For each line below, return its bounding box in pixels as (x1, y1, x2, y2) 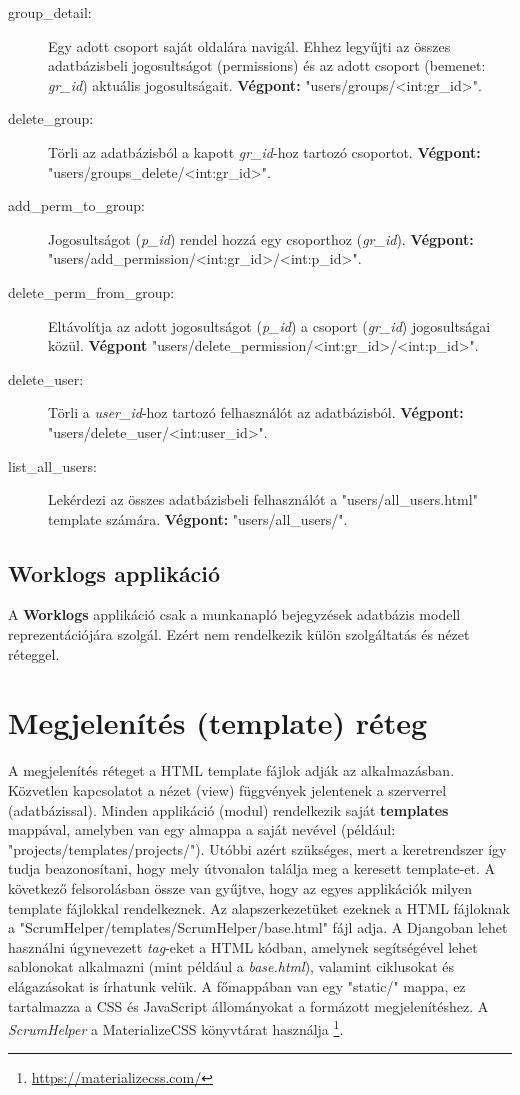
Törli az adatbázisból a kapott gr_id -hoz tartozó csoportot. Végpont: (48, 141, 481, 162)
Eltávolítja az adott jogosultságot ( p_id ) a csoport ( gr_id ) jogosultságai (48, 315, 491, 336)
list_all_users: (8, 455, 97, 476)
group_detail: (8, 2, 92, 22)
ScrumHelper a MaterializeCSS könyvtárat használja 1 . (8, 1016, 344, 1039)
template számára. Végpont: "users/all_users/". (48, 508, 348, 529)
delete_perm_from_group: (8, 281, 175, 302)
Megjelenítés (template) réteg (8, 702, 428, 743)
